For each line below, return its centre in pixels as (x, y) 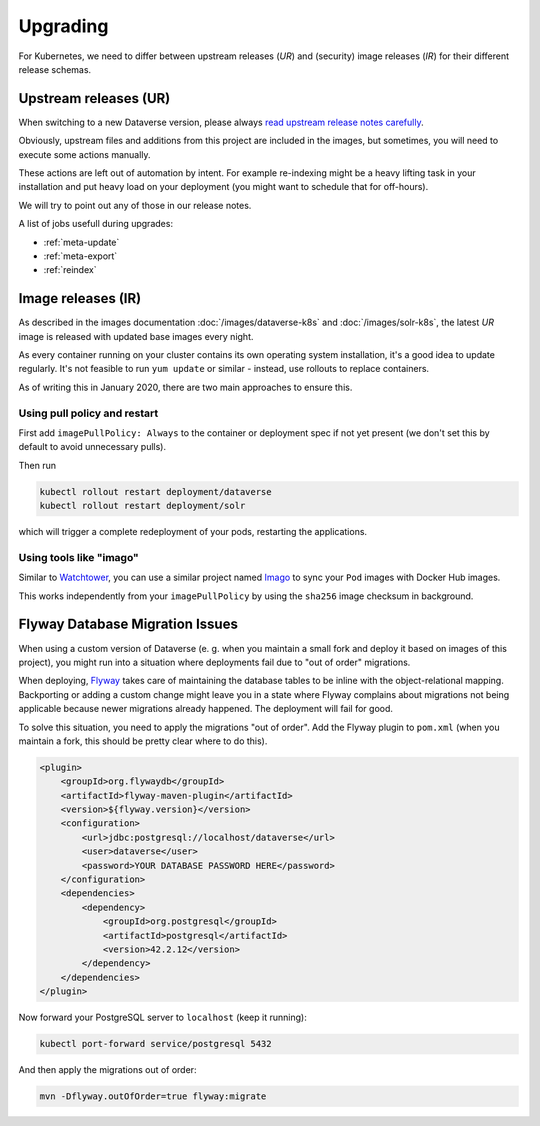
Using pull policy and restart (88, 413)
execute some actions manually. (84, 154)
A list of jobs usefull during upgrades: (96, 224)
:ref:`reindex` (70, 270)
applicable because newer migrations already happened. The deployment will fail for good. (206, 709)
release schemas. (55, 69)
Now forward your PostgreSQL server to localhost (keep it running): (162, 1017)
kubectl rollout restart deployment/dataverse (155, 491)
